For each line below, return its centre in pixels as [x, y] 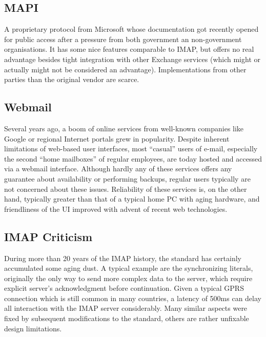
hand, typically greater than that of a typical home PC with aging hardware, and [132, 199]
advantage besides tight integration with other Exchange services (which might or [132, 59]
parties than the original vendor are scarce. [72, 79]
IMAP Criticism [48, 236]
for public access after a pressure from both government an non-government [123, 39]
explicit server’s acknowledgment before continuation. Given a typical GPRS [124, 288]
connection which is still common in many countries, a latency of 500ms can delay [133, 298]
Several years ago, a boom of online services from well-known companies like [124, 128]
